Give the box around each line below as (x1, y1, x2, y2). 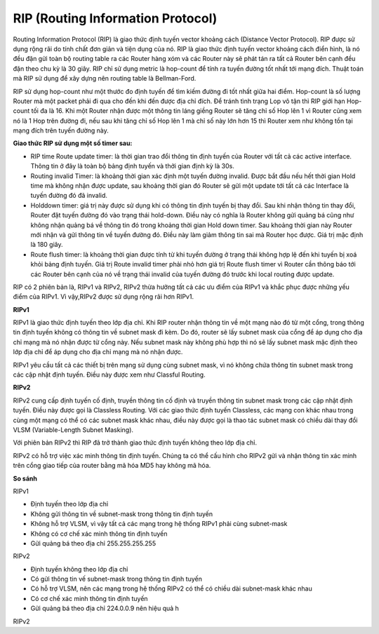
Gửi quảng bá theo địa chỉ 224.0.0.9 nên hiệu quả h (30, 604, 179, 613)
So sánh (13, 474, 38, 483)
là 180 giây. (30, 241, 63, 249)
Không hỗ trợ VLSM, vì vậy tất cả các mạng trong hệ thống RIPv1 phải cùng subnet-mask (30, 520, 288, 528)
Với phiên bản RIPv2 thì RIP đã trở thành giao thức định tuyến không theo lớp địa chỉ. (13, 438, 258, 447)
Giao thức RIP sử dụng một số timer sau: (13, 139, 133, 147)
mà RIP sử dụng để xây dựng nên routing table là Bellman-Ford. (13, 74, 197, 83)
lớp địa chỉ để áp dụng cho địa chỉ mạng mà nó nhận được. (13, 348, 183, 356)
